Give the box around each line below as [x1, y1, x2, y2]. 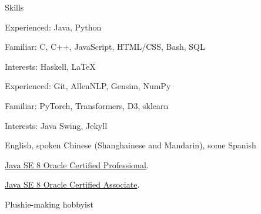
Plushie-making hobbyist [5, 198, 93, 210]
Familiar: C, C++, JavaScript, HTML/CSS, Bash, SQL [5, 40, 205, 53]
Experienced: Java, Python [5, 21, 102, 33]
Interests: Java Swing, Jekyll [5, 119, 108, 131]
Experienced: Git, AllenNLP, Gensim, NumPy [5, 80, 171, 92]
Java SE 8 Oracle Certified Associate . [5, 178, 140, 191]
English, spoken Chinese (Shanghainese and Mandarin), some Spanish [5, 139, 256, 151]
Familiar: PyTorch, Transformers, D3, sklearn [5, 99, 169, 111]
